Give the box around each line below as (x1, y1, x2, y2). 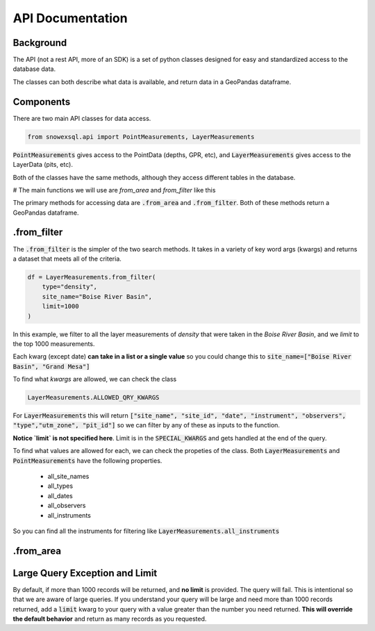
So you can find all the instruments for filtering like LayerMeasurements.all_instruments (12, 527, 280, 535)
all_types (47, 482, 73, 490)
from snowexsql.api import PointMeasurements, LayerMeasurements (27, 133, 255, 140)
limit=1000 (42, 302, 79, 311)
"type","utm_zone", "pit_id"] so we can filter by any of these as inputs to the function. (12, 421, 281, 429)
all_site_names (47, 472, 90, 480)
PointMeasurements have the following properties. (12, 456, 162, 465)
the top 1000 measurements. (12, 339, 95, 347)
